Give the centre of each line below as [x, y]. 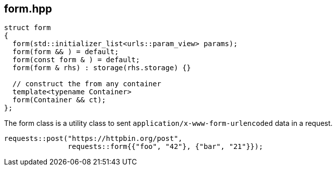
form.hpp [28, 9]
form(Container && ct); [59, 100]
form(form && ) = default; [65, 52]
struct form [27, 28]
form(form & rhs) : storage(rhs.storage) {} [102, 68]
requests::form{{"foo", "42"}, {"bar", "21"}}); [165, 147]
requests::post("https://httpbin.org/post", [93, 139]
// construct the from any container [87, 84]
